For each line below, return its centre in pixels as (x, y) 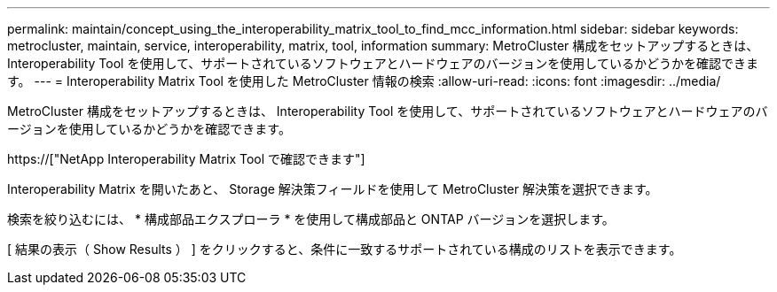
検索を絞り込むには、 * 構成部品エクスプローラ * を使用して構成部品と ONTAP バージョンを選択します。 (311, 219)
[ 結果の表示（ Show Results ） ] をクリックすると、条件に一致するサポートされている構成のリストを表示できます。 (345, 249)
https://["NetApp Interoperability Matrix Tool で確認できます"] (186, 159)
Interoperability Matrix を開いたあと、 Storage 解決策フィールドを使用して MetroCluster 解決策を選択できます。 (333, 189)
